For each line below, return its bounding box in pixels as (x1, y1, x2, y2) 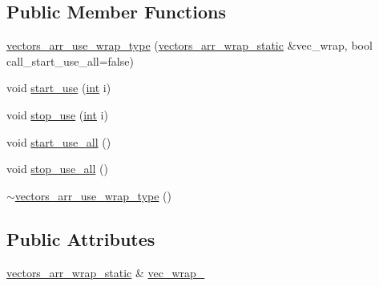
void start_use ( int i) (6, 79, 111, 96)
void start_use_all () (6, 133, 111, 150)
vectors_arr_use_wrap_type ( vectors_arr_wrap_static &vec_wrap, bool (6, 37, 373, 54)
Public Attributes (6, 226, 155, 251)
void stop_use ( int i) (6, 106, 108, 123)
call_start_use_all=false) (6, 52, 134, 69)
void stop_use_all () (6, 160, 108, 177)
